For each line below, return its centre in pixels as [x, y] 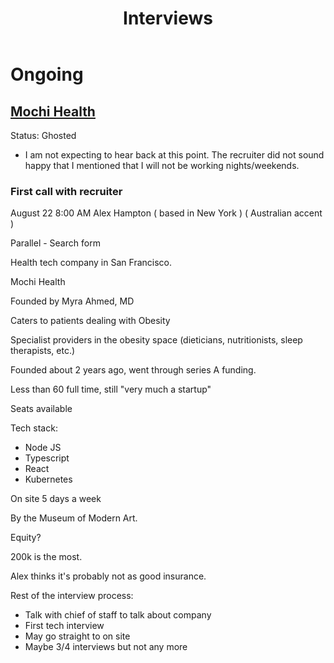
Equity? [26, 538]
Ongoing [47, 74]
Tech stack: [34, 428]
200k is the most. [46, 557]
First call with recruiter [66, 191]
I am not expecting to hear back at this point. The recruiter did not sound [174, 155]
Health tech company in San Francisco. [91, 263]
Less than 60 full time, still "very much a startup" [111, 389]
